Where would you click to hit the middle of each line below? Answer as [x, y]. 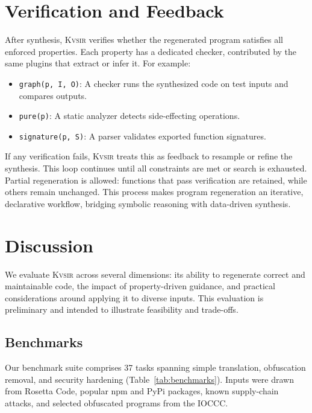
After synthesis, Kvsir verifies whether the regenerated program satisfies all [144, 40]
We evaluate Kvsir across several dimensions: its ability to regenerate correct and [155, 274]
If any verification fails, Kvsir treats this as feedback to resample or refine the [149, 156]
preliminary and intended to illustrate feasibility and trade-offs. [122, 309]
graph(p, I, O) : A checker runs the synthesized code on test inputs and [154, 83]
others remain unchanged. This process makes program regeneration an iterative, [154, 192]
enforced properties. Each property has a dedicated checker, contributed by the [151, 51]
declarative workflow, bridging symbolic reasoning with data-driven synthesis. [148, 203]
